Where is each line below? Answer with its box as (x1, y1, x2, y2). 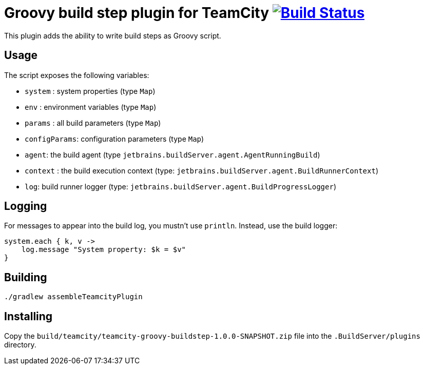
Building (4, 270, 47, 284)
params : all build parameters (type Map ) (25, 118, 161, 127)
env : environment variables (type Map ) (25, 102, 157, 111)
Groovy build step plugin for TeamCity (4, 4, 269, 22)
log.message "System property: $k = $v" (21, 245, 186, 254)
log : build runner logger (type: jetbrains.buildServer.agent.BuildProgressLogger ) (25, 182, 336, 191)
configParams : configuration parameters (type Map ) (25, 134, 204, 143)
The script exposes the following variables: (4, 70, 149, 80)
